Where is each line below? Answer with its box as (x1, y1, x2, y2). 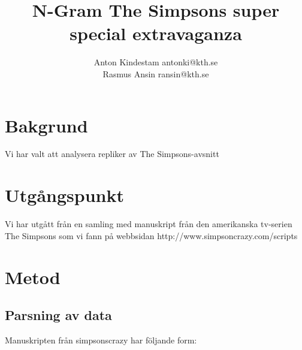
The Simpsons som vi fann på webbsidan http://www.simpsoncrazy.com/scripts (5, 229, 298, 242)
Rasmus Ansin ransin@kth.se (102, 67, 209, 80)
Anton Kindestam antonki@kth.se (93, 56, 218, 68)
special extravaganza (70, 21, 242, 46)
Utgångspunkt (5, 183, 124, 207)
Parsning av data (5, 306, 112, 324)
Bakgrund (5, 113, 88, 137)
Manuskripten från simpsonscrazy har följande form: (5, 333, 197, 346)
